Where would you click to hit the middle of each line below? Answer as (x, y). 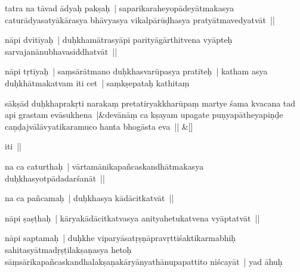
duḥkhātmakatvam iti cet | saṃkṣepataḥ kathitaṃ (97, 82)
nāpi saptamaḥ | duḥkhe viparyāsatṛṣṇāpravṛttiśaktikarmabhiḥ (120, 238)
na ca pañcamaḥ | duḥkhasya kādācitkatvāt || (89, 198)
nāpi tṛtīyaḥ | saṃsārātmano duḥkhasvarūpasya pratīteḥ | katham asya (136, 71)
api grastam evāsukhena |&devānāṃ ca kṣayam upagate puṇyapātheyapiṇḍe (144, 115)
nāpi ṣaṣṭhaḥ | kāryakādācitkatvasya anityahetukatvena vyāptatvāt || (132, 218)
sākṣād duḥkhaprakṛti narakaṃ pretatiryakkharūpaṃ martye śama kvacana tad (150, 103)
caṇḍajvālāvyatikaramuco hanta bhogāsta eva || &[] (99, 126)
